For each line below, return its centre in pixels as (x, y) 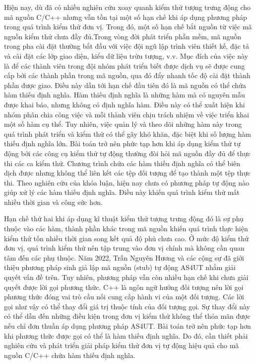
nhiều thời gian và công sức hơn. (53, 202)
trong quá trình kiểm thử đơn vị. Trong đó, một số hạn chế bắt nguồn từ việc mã (128, 27)
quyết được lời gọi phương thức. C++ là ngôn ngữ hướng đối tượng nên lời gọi (124, 287)
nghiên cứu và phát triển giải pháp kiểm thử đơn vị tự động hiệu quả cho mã (122, 345)
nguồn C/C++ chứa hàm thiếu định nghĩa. (70, 355)
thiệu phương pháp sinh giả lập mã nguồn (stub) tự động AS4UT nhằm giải (120, 267)
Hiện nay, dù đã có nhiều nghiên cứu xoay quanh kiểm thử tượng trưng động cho (128, 7)
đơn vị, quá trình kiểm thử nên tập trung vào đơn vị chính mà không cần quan (124, 248)
